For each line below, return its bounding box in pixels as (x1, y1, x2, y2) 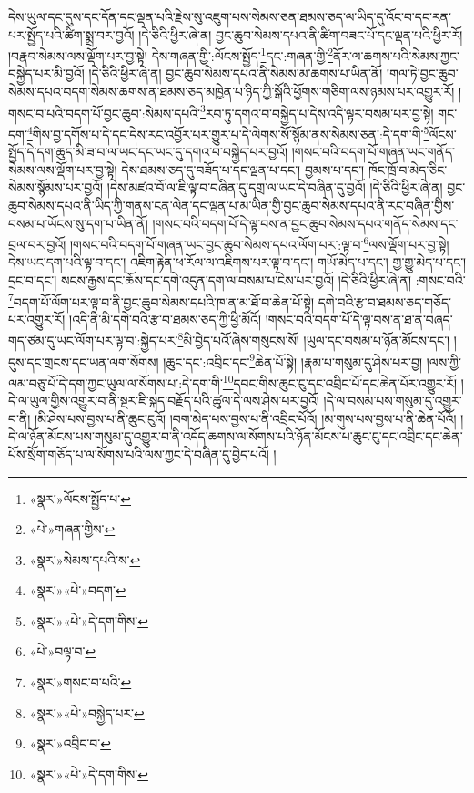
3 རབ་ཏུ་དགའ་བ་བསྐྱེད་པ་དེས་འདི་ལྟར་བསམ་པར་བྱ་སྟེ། (200, 100, 434, 122)
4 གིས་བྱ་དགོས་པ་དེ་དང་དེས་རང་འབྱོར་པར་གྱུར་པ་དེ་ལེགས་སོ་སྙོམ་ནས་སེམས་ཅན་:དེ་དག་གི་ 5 (26, 121, 429, 143)
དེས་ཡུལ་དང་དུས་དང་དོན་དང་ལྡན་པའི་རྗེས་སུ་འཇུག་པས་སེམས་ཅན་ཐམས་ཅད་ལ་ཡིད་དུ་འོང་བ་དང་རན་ (8, 7, 451, 26)
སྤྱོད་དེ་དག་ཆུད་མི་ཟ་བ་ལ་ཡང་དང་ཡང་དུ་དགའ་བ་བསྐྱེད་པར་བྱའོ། (8, 142, 288, 161)
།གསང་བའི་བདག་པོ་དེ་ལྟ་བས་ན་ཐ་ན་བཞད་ (265, 309, 453, 328)
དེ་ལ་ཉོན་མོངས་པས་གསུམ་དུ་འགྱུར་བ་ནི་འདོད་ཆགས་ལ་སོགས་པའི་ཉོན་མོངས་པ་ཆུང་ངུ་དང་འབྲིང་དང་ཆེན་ (8, 427, 463, 446)
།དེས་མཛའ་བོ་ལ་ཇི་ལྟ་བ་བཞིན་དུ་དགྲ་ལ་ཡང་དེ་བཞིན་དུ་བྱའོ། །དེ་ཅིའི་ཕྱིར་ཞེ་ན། (106, 178, 443, 197)
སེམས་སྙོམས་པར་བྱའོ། (8, 178, 104, 197)
